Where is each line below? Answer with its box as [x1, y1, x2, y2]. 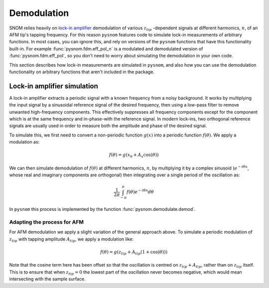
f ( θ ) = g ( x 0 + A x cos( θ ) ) [109, 152, 159, 159]
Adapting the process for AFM [9, 218, 84, 225]
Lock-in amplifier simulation [9, 82, 98, 90]
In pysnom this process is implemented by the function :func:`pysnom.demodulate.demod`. [9, 206, 196, 212]
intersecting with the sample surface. [9, 276, 86, 282]
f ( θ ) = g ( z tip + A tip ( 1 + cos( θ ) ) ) [100, 249, 168, 256]
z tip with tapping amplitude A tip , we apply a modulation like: [9, 236, 134, 243]
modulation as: [9, 139, 40, 145]
